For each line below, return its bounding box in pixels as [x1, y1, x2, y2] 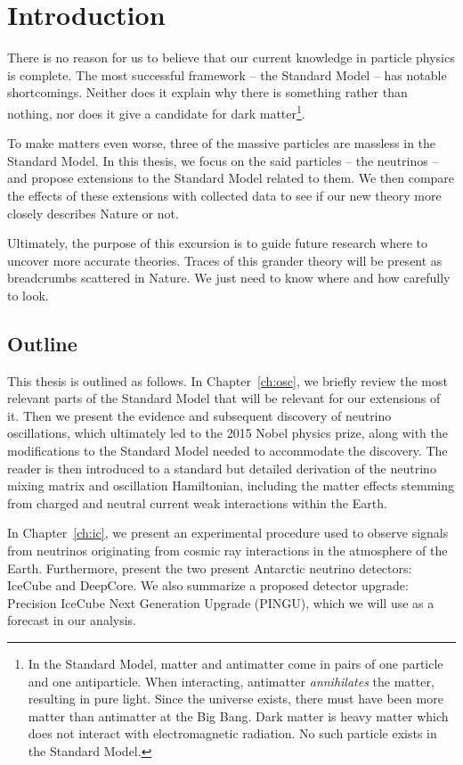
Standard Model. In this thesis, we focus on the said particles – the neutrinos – [7, 151, 439, 169]
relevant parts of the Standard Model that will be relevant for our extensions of [7, 389, 441, 407]
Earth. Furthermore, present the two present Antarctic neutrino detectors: [7, 558, 412, 577]
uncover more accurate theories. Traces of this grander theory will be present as [7, 251, 443, 269]
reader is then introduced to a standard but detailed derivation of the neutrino [7, 458, 436, 477]
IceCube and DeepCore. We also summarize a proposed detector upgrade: [7, 576, 409, 595]
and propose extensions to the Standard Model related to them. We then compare [7, 169, 455, 187]
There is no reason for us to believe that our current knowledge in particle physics [7, 48, 455, 67]
